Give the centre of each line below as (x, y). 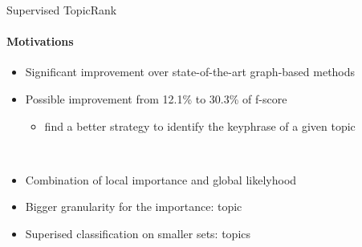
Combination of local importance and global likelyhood (161, 179)
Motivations (40, 41)
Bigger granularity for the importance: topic (134, 207)
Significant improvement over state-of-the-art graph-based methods (190, 72)
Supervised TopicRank (62, 10)
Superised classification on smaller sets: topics (138, 233)
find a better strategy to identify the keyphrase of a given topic (200, 126)
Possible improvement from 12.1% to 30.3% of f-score (156, 98)
